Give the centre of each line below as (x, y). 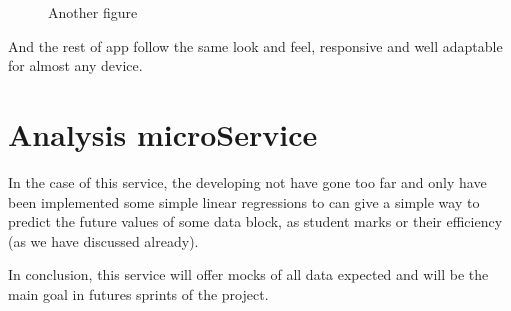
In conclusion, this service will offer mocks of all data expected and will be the (248, 274)
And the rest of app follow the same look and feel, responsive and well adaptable (255, 45)
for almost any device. (75, 65)
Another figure (93, 12)
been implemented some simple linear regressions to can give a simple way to (244, 201)
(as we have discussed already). (103, 240)
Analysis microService (163, 133)
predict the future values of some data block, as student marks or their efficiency (255, 221)
